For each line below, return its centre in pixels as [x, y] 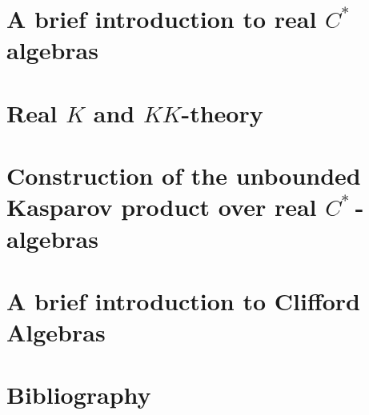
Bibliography [79, 395]
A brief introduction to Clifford [183, 300]
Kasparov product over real [162, 207]
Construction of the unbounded [184, 176]
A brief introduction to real [162, 19]
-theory [222, 112]
